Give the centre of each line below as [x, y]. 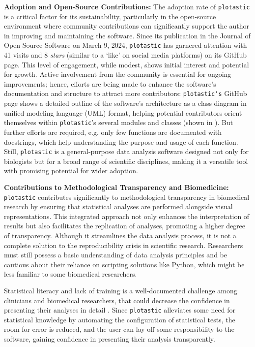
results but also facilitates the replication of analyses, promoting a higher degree [125, 226]
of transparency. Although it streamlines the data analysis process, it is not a [120, 236]
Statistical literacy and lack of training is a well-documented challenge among [121, 290]
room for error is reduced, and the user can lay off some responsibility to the [119, 329]
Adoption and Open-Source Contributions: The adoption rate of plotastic [127, 6]
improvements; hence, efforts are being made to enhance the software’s [110, 83]
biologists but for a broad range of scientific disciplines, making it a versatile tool [126, 161]
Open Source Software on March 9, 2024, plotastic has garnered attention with [126, 45]
